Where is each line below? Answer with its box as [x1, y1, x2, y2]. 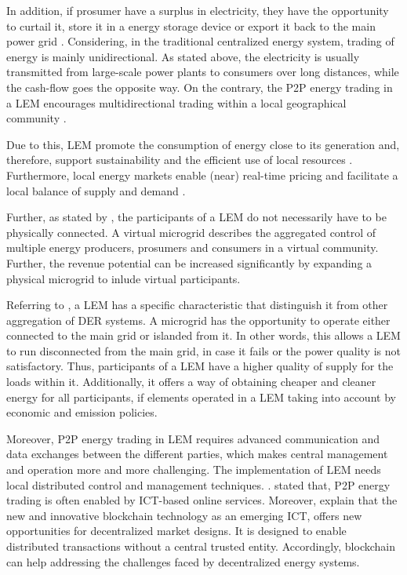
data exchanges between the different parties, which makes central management [6, 446, 388, 462]
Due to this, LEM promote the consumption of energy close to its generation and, [6, 136, 400, 152]
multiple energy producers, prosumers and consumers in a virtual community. [6, 239, 379, 256]
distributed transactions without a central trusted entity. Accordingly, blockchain [6, 538, 396, 554]
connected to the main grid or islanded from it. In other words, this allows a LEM [6, 327, 401, 344]
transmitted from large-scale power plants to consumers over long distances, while [6, 64, 399, 80]
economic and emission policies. [6, 404, 158, 420]
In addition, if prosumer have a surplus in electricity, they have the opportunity [6, 2, 389, 18]
